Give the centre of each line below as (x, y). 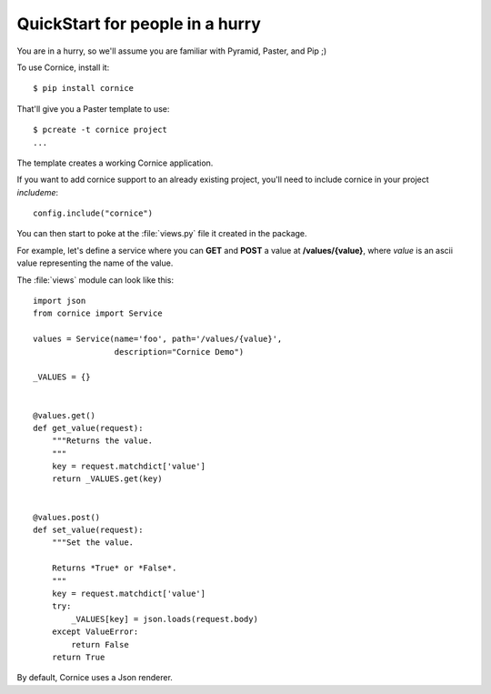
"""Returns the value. (102, 441)
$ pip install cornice (84, 88)
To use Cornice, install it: (63, 67)
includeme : (38, 192)
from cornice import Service (98, 313)
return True (78, 657)
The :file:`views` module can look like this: (95, 280)
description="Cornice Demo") (179, 352)
